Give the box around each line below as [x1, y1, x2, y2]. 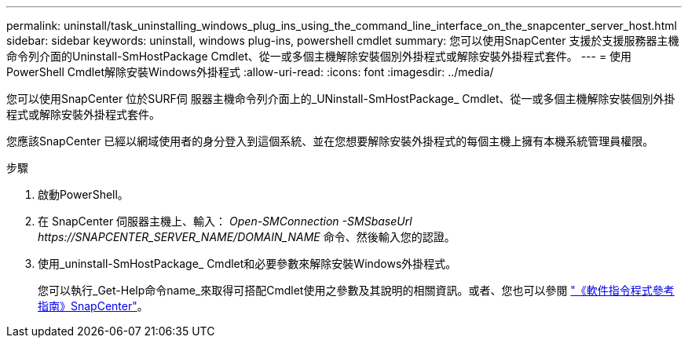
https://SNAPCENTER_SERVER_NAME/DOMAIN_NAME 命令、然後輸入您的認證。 [38, 230, 456, 243]
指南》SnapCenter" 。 [38, 299, 148, 313]
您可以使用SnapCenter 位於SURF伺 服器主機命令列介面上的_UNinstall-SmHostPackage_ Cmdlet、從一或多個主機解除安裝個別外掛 [6, 92, 675, 105]
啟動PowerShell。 [38, 188, 129, 201]
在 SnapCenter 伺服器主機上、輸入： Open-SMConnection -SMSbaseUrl [38, 214, 412, 228]
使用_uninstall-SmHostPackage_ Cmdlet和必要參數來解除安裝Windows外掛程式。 [38, 257, 457, 270]
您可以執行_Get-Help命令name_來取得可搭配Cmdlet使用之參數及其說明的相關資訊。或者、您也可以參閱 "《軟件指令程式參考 [38, 284, 675, 297]
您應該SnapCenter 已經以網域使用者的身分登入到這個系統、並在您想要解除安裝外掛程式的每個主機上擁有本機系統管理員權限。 [6, 134, 654, 148]
